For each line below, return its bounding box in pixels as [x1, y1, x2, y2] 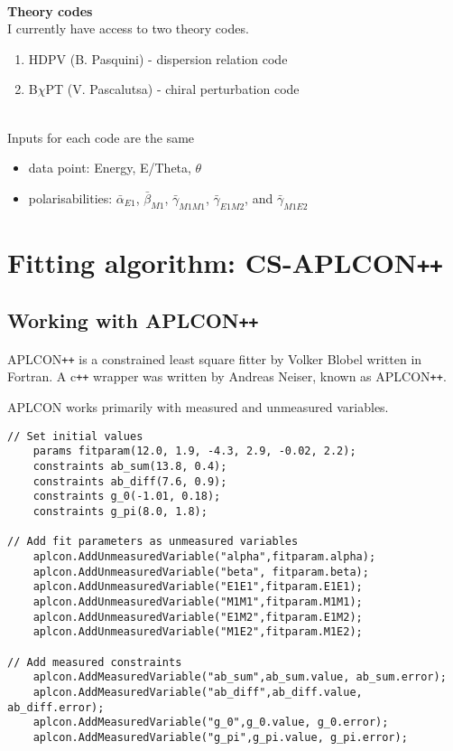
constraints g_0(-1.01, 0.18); [32, 490, 221, 503]
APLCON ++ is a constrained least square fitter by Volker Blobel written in [7, 349, 422, 368]
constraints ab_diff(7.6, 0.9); [32, 474, 227, 488]
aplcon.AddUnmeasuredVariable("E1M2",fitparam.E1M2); [32, 610, 363, 624]
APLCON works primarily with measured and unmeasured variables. [7, 398, 389, 417]
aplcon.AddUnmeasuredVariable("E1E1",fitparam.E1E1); [32, 580, 363, 594]
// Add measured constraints [7, 655, 182, 669]
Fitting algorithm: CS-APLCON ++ [7, 243, 443, 280]
